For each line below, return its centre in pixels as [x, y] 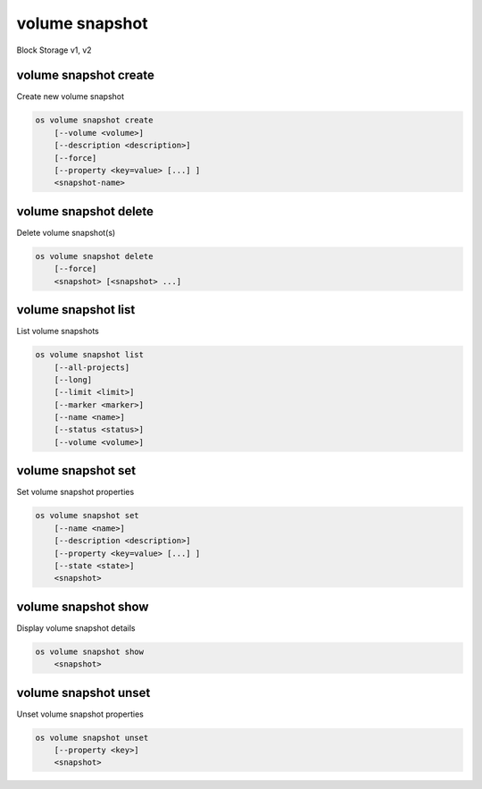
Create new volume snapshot [71, 97]
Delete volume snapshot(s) [66, 232]
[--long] [73, 379]
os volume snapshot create [94, 120]
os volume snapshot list [90, 355]
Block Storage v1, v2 [54, 50]
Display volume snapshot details [76, 628]
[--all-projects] [92, 367]
